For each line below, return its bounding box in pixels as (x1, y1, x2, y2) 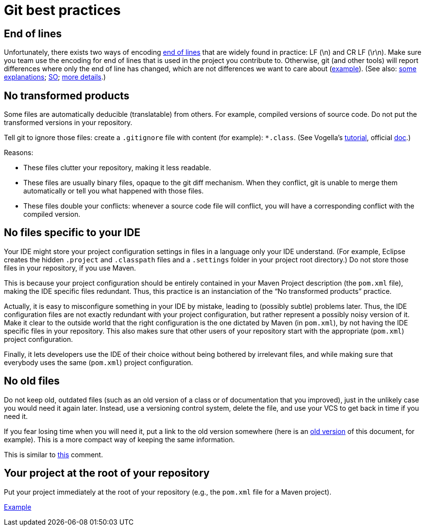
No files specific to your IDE (4, 226, 141, 239)
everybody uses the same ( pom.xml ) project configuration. (4, 358, 193, 367)
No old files (4, 375, 60, 387)
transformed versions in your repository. (4, 118, 133, 127)
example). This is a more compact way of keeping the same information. (4, 435, 235, 444)
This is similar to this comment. (4, 450, 103, 459)
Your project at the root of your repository (4, 467, 210, 480)
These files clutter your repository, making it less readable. (23, 163, 211, 172)
